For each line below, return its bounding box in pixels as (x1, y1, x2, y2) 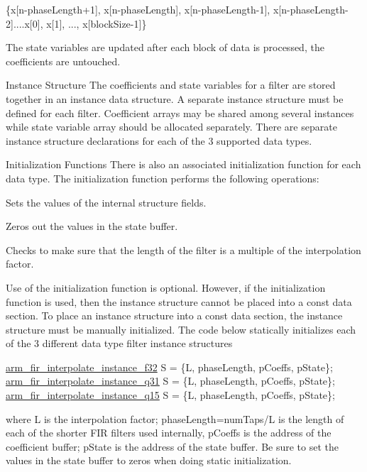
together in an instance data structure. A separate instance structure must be (6, 91, 344, 106)
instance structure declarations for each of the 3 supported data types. (6, 133, 312, 148)
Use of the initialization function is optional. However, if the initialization (6, 280, 326, 295)
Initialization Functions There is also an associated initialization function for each (6, 157, 361, 172)
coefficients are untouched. (6, 53, 121, 68)
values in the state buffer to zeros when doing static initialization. (6, 453, 292, 468)
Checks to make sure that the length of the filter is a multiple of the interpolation (6, 242, 361, 257)
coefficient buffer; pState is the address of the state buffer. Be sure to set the (6, 439, 339, 454)
